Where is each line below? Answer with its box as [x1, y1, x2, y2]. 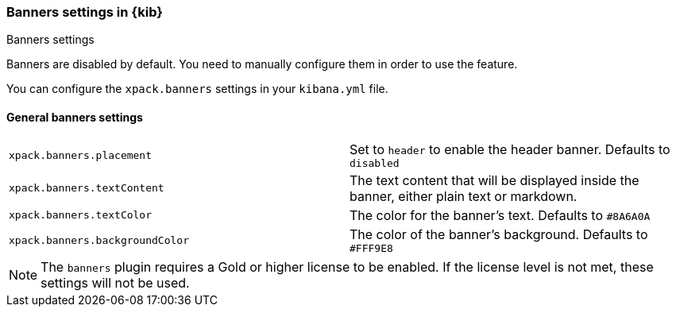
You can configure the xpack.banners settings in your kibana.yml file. [6, 82, 388, 96]
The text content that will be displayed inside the [350, 172, 639, 188]
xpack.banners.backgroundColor [9, 234, 189, 246]
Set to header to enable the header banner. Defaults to [350, 141, 670, 157]
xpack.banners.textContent [9, 182, 164, 195]
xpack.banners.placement [9, 149, 153, 161]
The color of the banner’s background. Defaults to [350, 226, 648, 242]
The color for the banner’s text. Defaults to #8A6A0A [350, 207, 651, 223]
